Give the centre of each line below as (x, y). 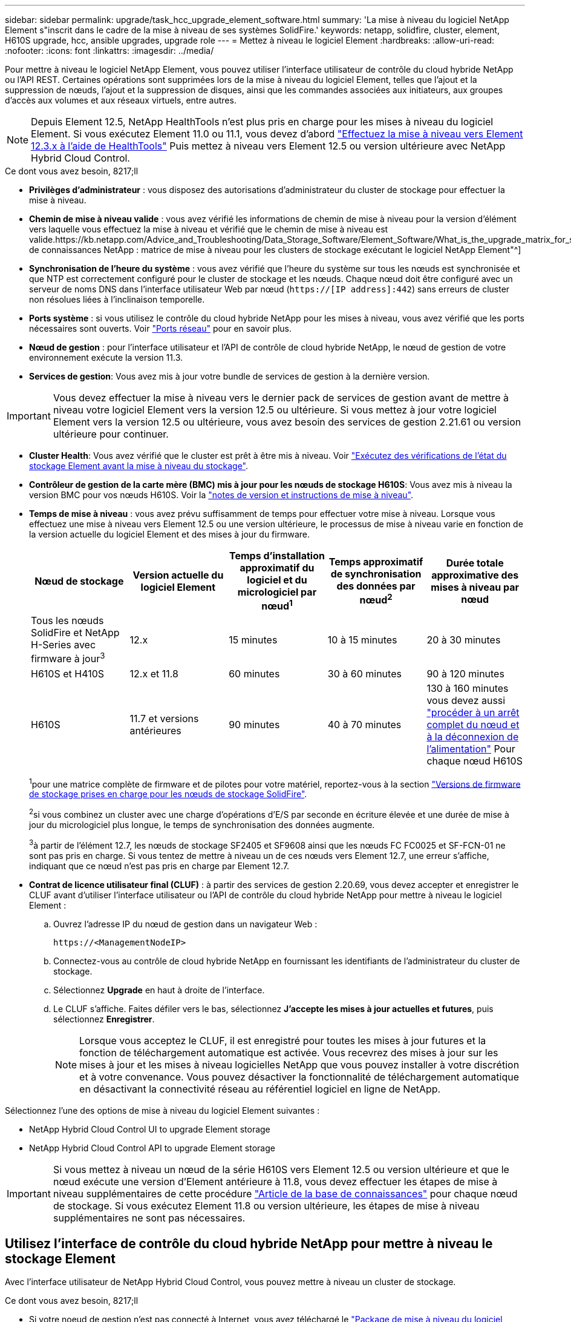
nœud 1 (277, 605)
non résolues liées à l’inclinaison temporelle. (117, 299)
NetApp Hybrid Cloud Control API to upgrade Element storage (152, 1148)
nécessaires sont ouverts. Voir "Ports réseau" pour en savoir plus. (161, 328)
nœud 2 (376, 599)
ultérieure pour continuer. (111, 434)
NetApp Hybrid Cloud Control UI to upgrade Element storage (150, 1129)
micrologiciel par (277, 592)
